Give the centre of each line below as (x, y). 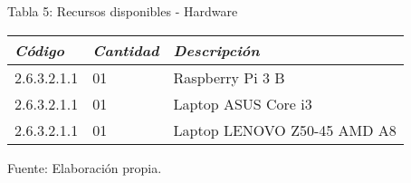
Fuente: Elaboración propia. (85, 167)
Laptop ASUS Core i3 (243, 103)
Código (39, 50)
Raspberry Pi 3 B (229, 77)
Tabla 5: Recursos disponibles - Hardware (123, 11)
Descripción (216, 50)
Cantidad (126, 50)
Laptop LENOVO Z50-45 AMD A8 (285, 130)
